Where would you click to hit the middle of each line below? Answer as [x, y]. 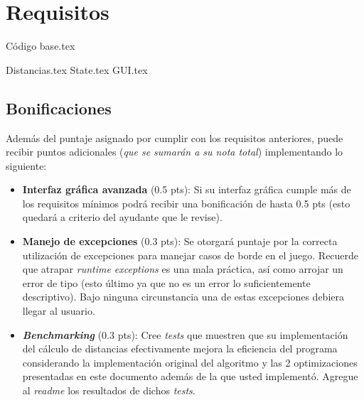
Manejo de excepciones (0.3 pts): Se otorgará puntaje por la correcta [180, 241]
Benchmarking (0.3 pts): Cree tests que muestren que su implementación [185, 334]
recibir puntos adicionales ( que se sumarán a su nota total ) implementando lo [175, 152]
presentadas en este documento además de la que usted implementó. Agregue [190, 376]
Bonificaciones [59, 108]
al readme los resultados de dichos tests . [109, 390]
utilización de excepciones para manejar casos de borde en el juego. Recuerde [191, 255]
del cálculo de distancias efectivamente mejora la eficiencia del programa [180, 348]
